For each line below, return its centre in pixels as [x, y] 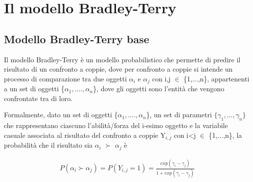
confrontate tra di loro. [38, 98]
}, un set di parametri [179, 115]
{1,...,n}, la [225, 135]
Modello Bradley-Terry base [77, 39]
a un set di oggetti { [34, 89]
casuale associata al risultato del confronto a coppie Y [85, 135]
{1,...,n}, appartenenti [217, 78]
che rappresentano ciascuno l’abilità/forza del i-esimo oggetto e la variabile [116, 125]
